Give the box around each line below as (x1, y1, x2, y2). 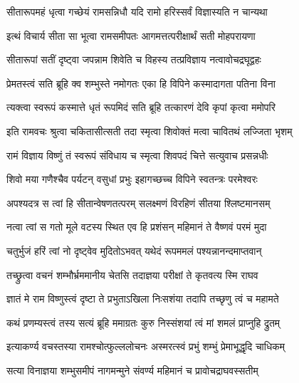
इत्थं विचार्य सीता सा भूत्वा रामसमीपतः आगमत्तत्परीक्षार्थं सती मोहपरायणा (6, 28, 256, 43)
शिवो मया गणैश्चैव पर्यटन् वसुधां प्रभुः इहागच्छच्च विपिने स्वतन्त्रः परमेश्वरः (6, 172, 258, 187)
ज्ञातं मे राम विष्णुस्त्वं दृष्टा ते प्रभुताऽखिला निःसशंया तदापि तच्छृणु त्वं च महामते (6, 291, 279, 306)
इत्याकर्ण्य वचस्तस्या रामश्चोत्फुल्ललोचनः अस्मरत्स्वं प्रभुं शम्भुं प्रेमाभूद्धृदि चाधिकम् (6, 339, 285, 354)
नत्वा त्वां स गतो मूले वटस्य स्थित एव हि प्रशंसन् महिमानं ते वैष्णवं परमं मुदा (6, 219, 267, 234)
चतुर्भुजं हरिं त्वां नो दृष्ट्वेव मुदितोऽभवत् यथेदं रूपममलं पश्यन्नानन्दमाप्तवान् (6, 243, 262, 258)
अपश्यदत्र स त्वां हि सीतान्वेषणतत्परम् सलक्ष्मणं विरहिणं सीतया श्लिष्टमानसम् (6, 195, 271, 210)
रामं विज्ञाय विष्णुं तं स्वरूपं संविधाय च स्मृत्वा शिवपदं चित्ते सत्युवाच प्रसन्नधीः (6, 147, 268, 162)
